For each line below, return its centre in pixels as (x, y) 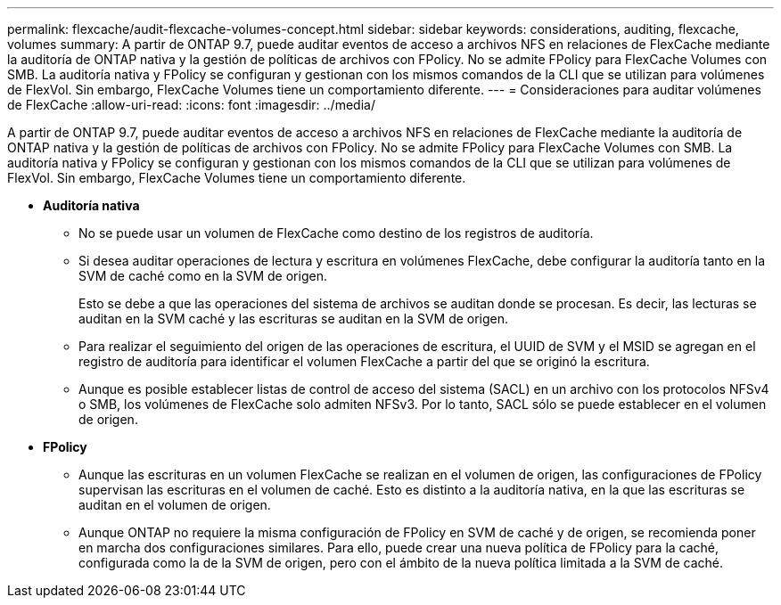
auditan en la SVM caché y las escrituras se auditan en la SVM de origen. (294, 319)
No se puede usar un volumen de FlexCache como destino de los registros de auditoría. (336, 233)
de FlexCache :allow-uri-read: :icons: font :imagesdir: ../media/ (191, 105)
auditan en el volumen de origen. (175, 505)
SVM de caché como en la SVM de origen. (203, 276)
